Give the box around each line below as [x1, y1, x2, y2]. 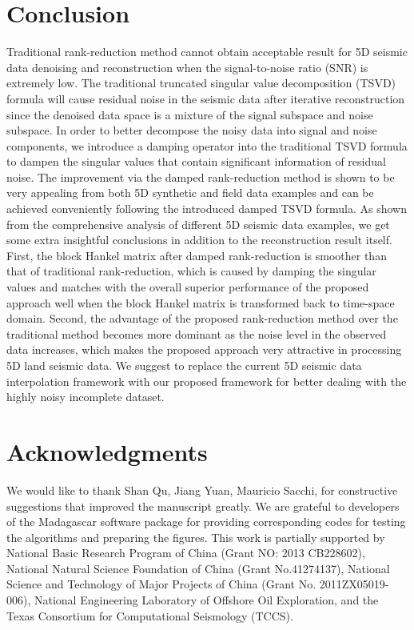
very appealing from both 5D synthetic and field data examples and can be [6, 184, 374, 201]
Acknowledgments [6, 435, 208, 467]
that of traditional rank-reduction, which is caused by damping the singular [6, 263, 376, 279]
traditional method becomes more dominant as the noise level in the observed [6, 325, 387, 342]
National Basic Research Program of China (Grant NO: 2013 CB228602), [6, 544, 365, 561]
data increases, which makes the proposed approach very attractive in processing [6, 341, 402, 358]
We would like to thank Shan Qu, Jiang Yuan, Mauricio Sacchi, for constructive [6, 481, 398, 498]
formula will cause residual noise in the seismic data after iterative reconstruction [6, 90, 405, 106]
